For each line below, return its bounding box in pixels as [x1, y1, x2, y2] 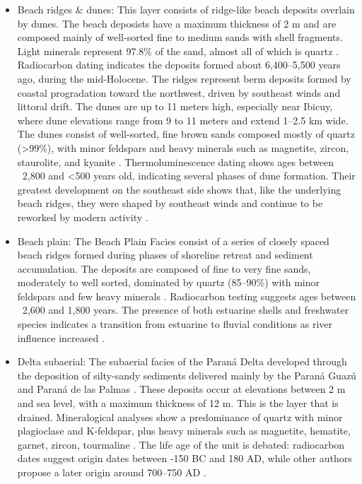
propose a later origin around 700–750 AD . [17, 465, 206, 479]
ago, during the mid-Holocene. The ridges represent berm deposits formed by [17, 71, 351, 85]
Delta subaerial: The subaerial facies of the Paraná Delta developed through [17, 354, 347, 369]
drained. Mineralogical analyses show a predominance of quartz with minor [17, 409, 343, 424]
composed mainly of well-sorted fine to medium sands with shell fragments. [17, 30, 343, 45]
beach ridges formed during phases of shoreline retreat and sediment [17, 247, 313, 262]
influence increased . [17, 330, 105, 345]
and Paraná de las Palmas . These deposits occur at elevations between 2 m [17, 382, 346, 396]
